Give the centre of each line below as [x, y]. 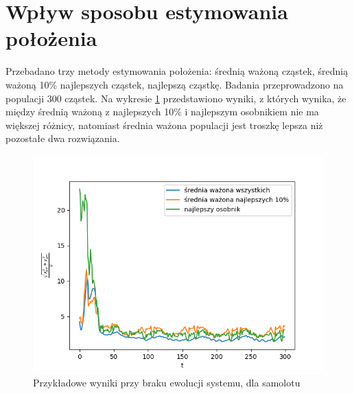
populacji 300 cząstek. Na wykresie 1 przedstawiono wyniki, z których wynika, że [176, 98]
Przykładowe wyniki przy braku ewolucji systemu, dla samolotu [167, 383]
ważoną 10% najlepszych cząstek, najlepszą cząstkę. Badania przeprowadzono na [175, 84]
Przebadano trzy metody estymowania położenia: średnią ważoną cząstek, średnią [177, 71]
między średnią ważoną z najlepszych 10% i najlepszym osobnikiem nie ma [162, 112]
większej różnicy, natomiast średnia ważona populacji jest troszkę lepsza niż [164, 125]
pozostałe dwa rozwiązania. [63, 138]
